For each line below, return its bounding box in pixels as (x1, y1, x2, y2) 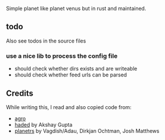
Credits (6, 88, 34, 98)
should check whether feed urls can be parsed (14, 71, 127, 78)
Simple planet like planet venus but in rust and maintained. (6, 5, 146, 12)
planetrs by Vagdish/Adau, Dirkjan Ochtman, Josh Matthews (14, 127, 160, 134)
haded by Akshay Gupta (14, 121, 73, 128)
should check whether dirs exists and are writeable (14, 65, 138, 72)
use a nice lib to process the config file (6, 52, 118, 60)
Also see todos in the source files (6, 37, 86, 44)
